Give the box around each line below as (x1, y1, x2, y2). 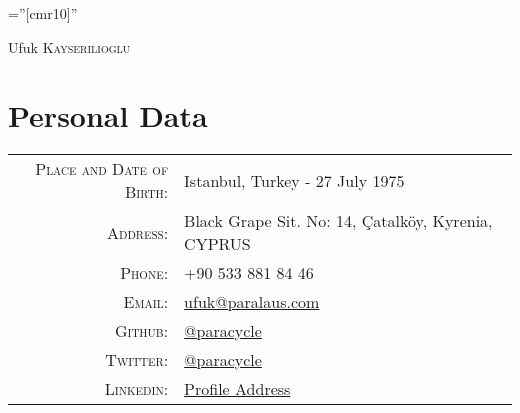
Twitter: (105, 348, 169, 372)
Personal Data (8, 95, 208, 136)
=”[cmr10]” (8, 3, 78, 23)
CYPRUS (184, 232, 251, 256)
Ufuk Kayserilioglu (8, 36, 131, 57)
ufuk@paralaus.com (184, 290, 320, 314)
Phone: (120, 261, 169, 285)
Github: (114, 319, 169, 343)
